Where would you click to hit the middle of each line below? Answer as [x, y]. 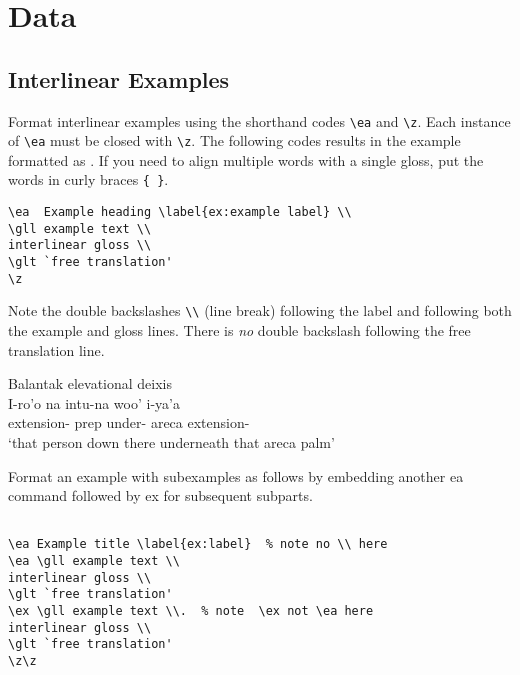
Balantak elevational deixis [90, 383]
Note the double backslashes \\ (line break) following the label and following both [260, 310]
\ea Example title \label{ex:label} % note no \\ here [198, 544]
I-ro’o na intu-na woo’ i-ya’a [94, 402]
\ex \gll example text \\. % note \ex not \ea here [191, 611]
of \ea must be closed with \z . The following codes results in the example [234, 140]
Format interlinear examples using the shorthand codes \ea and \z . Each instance [259, 120]
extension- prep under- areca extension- [129, 422]
